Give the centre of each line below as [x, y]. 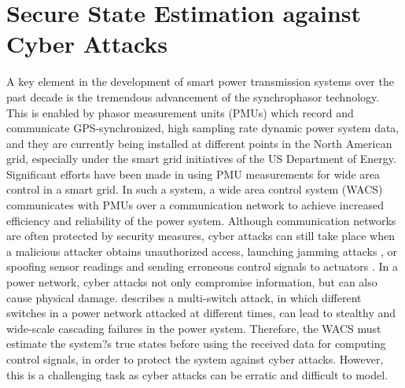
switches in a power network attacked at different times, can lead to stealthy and [201, 313]
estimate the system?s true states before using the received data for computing [196, 344]
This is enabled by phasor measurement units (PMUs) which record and [180, 112]
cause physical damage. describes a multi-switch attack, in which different [184, 297]
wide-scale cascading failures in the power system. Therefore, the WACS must [194, 328]
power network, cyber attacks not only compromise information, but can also [192, 282]
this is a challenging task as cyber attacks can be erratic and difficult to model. [197, 374]
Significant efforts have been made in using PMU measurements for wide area [193, 174]
